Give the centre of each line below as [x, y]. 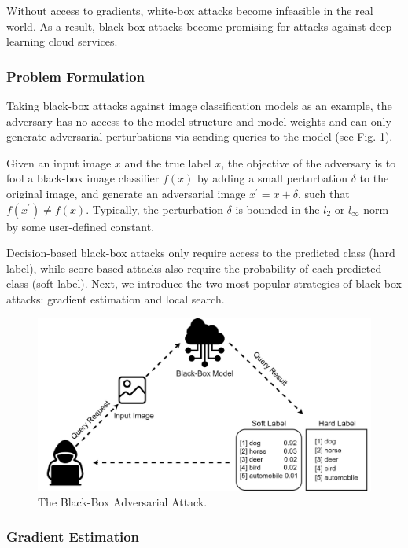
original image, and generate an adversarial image [126, 193]
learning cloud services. [62, 41]
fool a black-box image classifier [83, 178]
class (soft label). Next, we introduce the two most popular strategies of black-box [204, 283]
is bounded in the [278, 209]
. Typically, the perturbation [154, 209]
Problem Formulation [76, 76]
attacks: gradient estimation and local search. [116, 298]
